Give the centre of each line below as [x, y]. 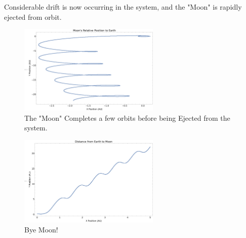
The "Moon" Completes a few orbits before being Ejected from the [127, 117]
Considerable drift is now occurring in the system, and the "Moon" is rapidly [123, 7]
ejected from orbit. [33, 16]
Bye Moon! [41, 229]
